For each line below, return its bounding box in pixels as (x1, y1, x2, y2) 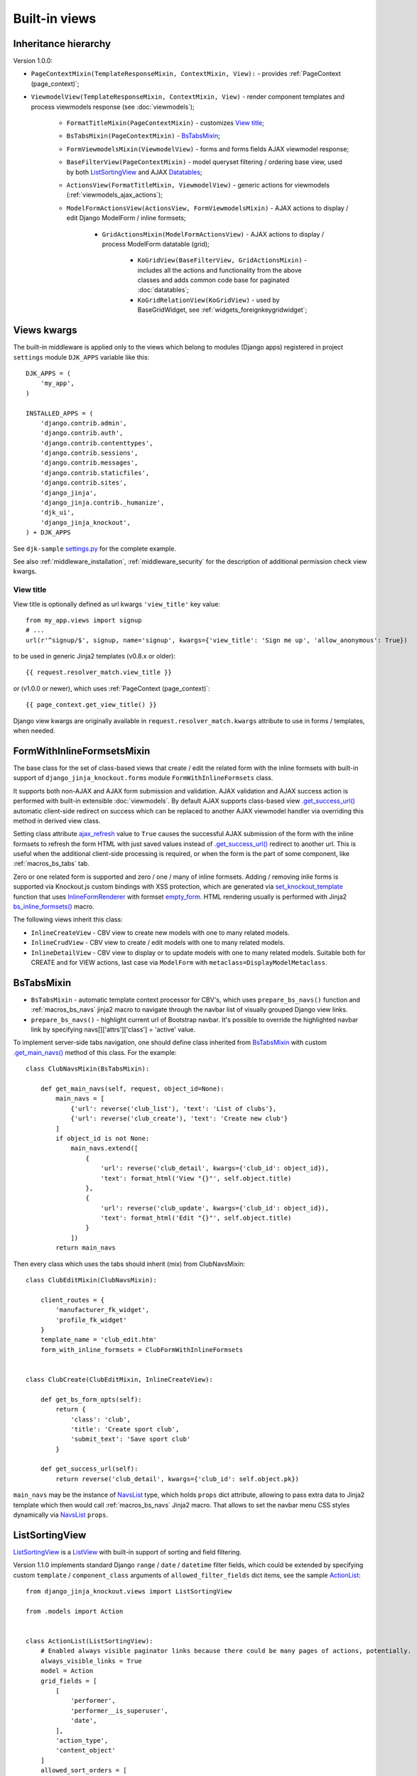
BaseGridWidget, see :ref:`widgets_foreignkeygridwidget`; (137, 305, 308, 314)
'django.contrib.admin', (40, 419, 127, 427)
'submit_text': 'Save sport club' (70, 1435, 191, 1444)
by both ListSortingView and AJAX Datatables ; (66, 168, 202, 176)
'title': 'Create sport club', (70, 1425, 180, 1433)
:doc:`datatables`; (137, 286, 190, 294)
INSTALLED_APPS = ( (26, 409, 94, 417)
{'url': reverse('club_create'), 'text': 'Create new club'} (70, 1115, 288, 1122)
